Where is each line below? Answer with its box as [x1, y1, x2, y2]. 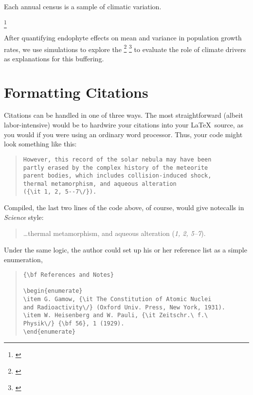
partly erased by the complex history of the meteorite [23, 164, 208, 171]
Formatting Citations [4, 82, 148, 102]
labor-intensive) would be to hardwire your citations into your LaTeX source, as [4, 120, 243, 130]
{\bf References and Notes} [23, 271, 114, 279]
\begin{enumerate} [23, 287, 83, 295]
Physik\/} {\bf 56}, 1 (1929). [23, 320, 125, 327]
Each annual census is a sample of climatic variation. [4, 1, 162, 11]
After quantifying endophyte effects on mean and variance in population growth [4, 32, 242, 42]
